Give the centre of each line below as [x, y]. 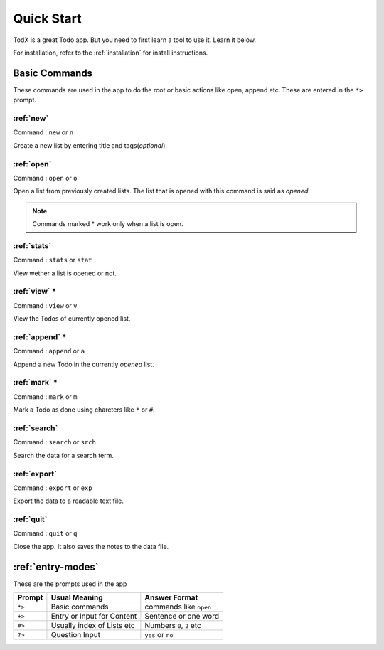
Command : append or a [49, 351]
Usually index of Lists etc [93, 626]
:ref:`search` [36, 428]
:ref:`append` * [40, 336]
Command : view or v [45, 305]
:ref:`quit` [30, 519]
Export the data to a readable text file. [69, 501]
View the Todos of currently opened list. [72, 319]
